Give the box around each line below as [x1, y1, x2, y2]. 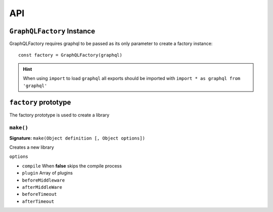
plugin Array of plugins [22, 170, 73, 176]
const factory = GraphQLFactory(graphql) [18, 52, 122, 58]
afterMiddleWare [22, 185, 63, 190]
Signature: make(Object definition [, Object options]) [9, 135, 145, 141]
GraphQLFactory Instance [9, 27, 96, 35]
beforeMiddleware [22, 177, 65, 183]
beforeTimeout [22, 191, 57, 197]
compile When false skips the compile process [22, 162, 122, 169]
